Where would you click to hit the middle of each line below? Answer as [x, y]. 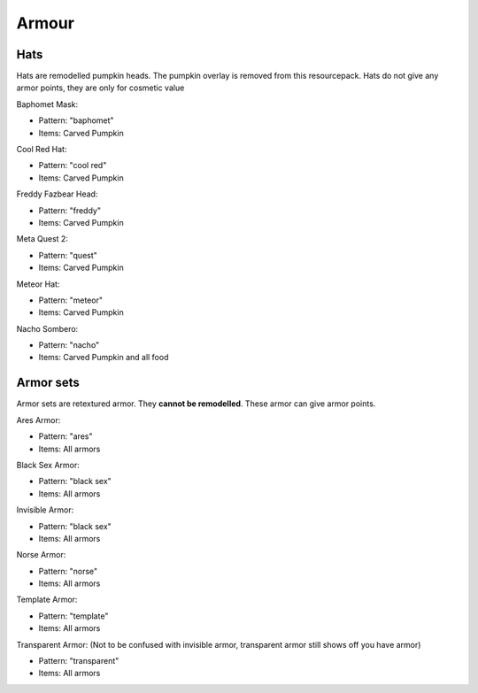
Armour [46, 23]
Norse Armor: [41, 555]
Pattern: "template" [73, 616]
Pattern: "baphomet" [76, 120]
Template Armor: [47, 600]
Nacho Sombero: [47, 328]
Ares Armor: [39, 420]
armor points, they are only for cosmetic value [100, 88]
